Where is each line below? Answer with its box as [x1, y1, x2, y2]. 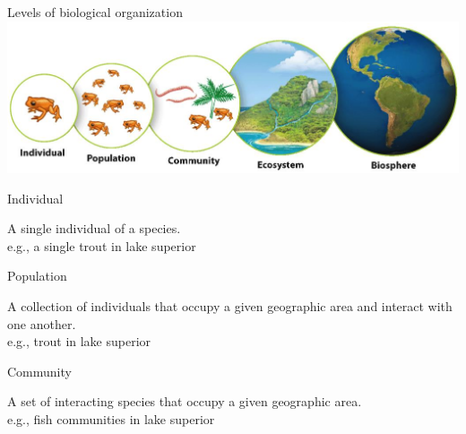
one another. [7, 314, 76, 333]
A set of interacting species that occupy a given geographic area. [7, 392, 362, 411]
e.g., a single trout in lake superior [7, 236, 196, 255]
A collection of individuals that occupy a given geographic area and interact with [7, 297, 453, 316]
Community [7, 361, 72, 380]
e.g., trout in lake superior [7, 332, 151, 351]
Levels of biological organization [7, 3, 183, 21]
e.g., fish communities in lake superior [7, 410, 215, 428]
